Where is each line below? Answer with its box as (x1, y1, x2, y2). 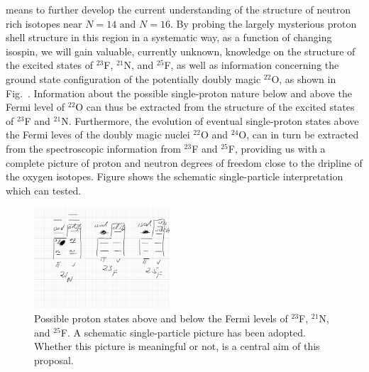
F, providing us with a (228, 141, 326, 155)
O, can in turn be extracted (238, 127, 359, 142)
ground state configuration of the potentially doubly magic (6, 71, 261, 86)
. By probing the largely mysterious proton (170, 16, 357, 31)
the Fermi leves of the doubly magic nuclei (6, 127, 190, 142)
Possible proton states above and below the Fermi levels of (34, 311, 288, 326)
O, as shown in (271, 71, 336, 86)
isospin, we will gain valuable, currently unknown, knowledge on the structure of (6, 43, 356, 58)
